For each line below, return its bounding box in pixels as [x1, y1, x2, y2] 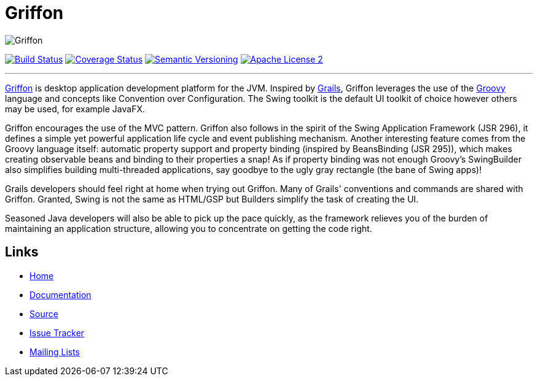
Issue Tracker [29, 327, 85, 338]
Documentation [29, 289, 92, 300]
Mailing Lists [29, 346, 80, 357]
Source [29, 308, 58, 319]
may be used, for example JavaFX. [5, 103, 145, 114]
